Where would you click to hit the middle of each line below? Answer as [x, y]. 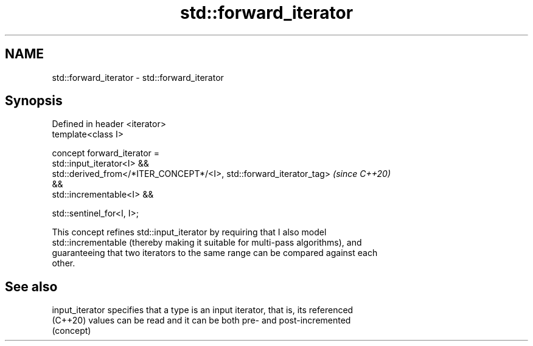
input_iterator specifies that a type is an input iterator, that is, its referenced [203, 310]
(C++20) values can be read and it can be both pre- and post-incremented [201, 320]
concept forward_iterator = [106, 153]
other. [64, 263]
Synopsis [34, 101]
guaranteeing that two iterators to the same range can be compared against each [215, 253]
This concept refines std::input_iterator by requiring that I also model [189, 232]
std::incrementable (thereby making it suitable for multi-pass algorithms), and [207, 243]
